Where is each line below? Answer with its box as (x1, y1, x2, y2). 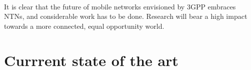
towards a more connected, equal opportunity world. (4, 20, 164, 31)
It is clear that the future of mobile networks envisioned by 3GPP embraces (4, 1, 236, 11)
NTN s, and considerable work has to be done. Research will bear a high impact (4, 11, 247, 21)
